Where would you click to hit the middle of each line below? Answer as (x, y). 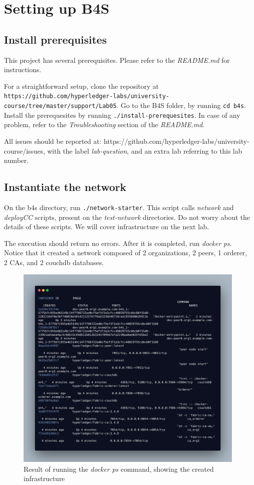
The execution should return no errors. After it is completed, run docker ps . (118, 243)
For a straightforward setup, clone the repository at (82, 86)
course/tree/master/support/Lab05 (60, 106)
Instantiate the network (65, 187)
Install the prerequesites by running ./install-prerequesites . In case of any (122, 115)
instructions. (23, 69)
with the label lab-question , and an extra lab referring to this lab (145, 150)
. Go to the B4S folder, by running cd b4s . (181, 105)
